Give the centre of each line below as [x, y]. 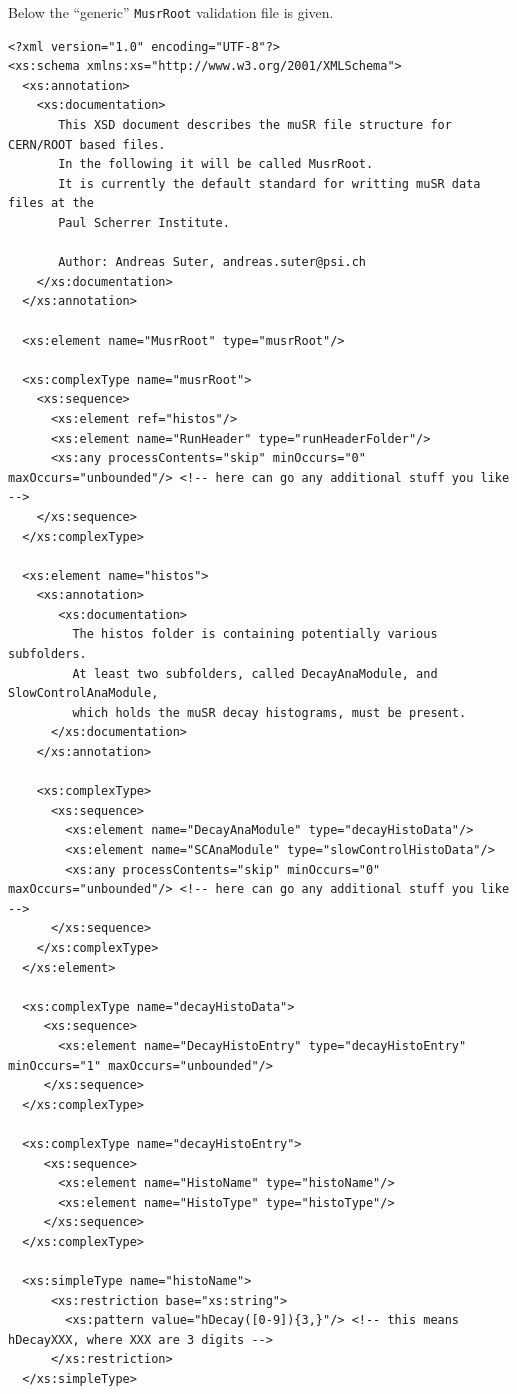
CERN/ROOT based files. [87, 144]
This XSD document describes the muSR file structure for [255, 125]
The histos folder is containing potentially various [255, 634]
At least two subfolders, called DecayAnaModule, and [255, 673]
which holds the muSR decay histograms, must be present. [269, 712]
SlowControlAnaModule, [83, 693]
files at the [51, 203]
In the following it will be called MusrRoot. [216, 164]
